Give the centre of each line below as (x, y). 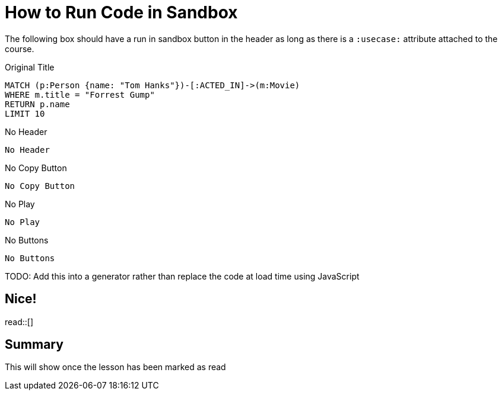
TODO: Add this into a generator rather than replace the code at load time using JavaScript (182, 276)
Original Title (30, 67)
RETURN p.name (37, 104)
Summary (34, 345)
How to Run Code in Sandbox (121, 12)
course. (20, 49)
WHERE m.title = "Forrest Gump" (80, 94)
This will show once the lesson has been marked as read (115, 367)
